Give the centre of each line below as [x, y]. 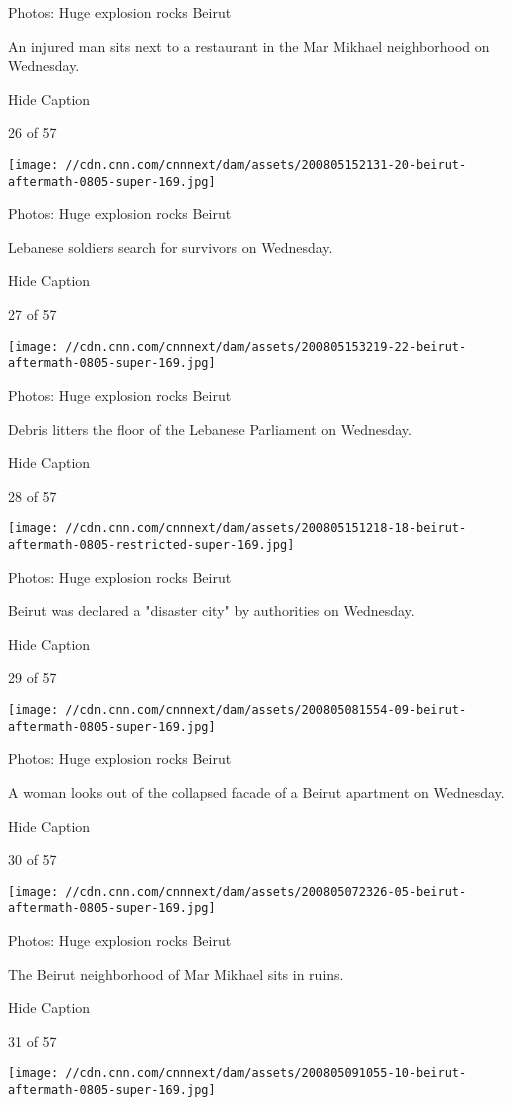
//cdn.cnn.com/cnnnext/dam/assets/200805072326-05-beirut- [266, 891]
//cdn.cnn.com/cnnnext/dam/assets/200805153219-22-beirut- [266, 346]
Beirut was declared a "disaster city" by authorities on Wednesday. [211, 610]
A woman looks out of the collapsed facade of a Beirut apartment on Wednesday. [256, 791]
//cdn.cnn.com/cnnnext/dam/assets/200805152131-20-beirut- [266, 164]
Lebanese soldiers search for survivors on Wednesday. [170, 246]
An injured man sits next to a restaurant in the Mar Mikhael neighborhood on [249, 45]
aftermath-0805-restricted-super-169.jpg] [151, 545]
